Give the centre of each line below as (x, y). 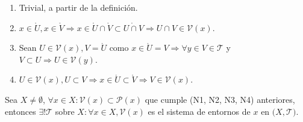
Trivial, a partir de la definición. (78, 7)
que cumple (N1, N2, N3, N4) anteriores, (220, 99)
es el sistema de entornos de (199, 111)
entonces (20, 111)
